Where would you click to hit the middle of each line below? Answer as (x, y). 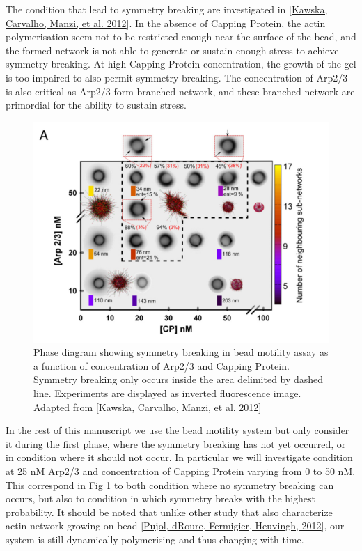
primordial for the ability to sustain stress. (96, 105)
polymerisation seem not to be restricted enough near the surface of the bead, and (181, 37)
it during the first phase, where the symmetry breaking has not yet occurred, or (176, 443)
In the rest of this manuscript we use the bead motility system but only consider (178, 430)
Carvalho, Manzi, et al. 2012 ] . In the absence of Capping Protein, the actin (166, 23)
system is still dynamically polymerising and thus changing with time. (155, 539)
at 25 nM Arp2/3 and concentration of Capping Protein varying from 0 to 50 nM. (181, 471)
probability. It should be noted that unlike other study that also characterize (169, 512)
